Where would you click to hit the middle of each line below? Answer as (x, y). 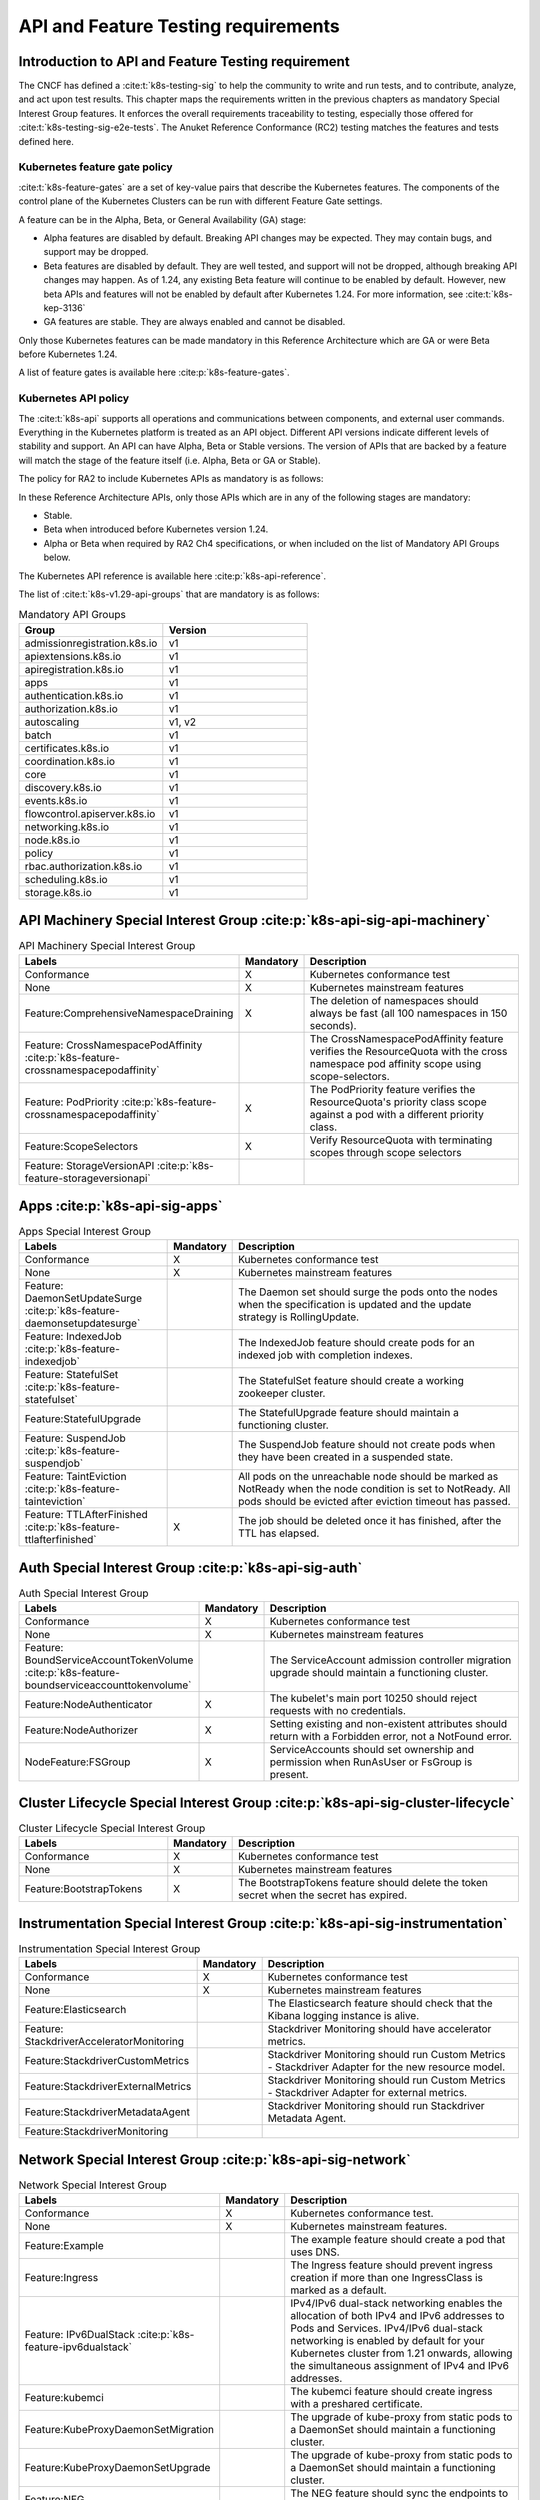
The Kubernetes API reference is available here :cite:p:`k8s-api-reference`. (172, 576)
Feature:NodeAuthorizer (81, 1730)
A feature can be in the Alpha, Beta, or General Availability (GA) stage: (162, 219)
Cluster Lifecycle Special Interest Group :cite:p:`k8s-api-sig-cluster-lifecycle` (266, 1802)
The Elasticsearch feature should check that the (380, 2003)
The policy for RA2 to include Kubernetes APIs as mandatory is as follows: (171, 479)
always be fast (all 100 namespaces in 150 (408, 1013)
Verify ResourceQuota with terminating (401, 1140)
